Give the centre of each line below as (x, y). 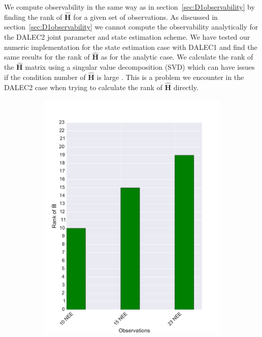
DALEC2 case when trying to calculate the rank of (83, 87)
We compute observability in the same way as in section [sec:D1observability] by (129, 7)
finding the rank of (33, 17)
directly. (186, 87)
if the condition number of (45, 77)
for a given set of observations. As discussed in (145, 17)
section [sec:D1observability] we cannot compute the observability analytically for (131, 27)
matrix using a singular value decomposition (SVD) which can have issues (140, 67)
